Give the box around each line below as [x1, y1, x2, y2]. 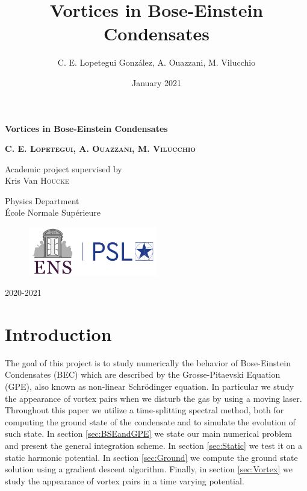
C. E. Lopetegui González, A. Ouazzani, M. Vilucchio [57, 56, 256, 69]
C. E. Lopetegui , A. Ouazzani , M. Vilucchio [5, 142, 196, 155]
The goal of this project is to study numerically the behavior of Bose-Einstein [5, 356, 291, 369]
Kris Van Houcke [5, 174, 69, 187]
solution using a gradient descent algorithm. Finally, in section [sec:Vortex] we [5, 463, 293, 475]
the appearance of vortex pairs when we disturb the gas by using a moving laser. [5, 392, 302, 404]
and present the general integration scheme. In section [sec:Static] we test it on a [5, 439, 302, 451]
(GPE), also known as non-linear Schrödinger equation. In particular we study [5, 380, 294, 392]
